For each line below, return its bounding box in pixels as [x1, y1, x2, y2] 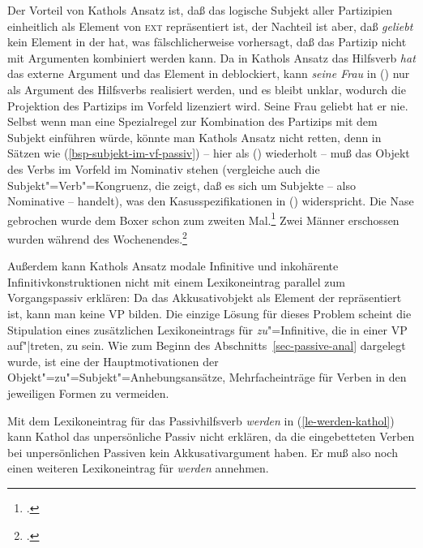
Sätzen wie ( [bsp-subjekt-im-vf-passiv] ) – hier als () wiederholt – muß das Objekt [7, 145, 410, 162]
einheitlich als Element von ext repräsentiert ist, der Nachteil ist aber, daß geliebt [7, 17, 413, 34]
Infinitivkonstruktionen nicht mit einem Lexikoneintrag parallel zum [7, 273, 345, 290]
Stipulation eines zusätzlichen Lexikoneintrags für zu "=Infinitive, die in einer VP [7, 321, 408, 338]
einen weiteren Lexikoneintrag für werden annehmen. [7, 460, 269, 477]
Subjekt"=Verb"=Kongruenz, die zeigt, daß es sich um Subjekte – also [7, 176, 357, 193]
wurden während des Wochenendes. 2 [7, 227, 187, 247]
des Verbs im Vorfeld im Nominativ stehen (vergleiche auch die [7, 160, 320, 177]
